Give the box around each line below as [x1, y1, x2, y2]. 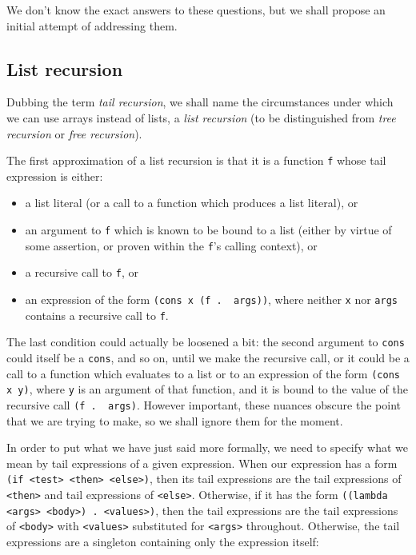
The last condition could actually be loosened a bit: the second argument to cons [6, 333, 405, 350]
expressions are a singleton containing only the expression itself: [6, 533, 319, 549]
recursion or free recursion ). [6, 125, 142, 142]
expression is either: [6, 167, 103, 184]
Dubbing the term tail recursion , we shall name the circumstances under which [6, 94, 394, 110]
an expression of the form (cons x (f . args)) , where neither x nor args [25, 290, 398, 307]
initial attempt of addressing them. [6, 17, 178, 34]
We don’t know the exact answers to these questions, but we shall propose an [6, 2, 386, 18]
